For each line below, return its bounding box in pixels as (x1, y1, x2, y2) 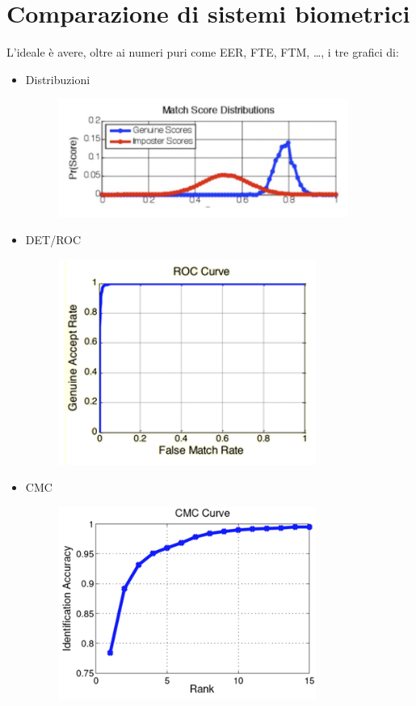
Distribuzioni (25, 70, 90, 87)
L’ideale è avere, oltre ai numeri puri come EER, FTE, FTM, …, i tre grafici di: (6, 44, 399, 61)
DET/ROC (25, 230, 82, 247)
